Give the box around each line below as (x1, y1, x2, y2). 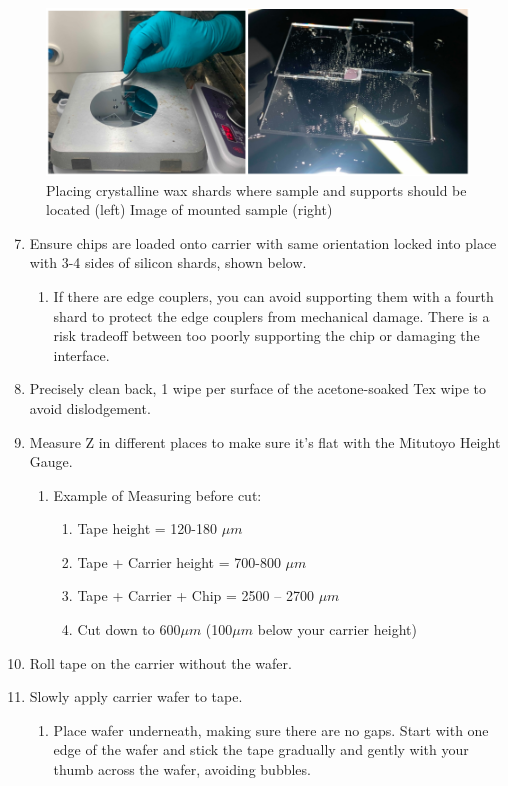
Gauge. (29, 451, 73, 472)
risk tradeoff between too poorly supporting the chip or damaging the (53, 325, 480, 346)
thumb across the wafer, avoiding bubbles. (53, 759, 311, 780)
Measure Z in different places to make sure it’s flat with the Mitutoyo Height (29, 431, 501, 452)
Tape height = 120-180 (77, 518, 217, 539)
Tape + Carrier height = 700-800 (77, 551, 281, 572)
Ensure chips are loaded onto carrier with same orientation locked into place (29, 232, 497, 253)
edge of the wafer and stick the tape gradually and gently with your (53, 739, 469, 760)
